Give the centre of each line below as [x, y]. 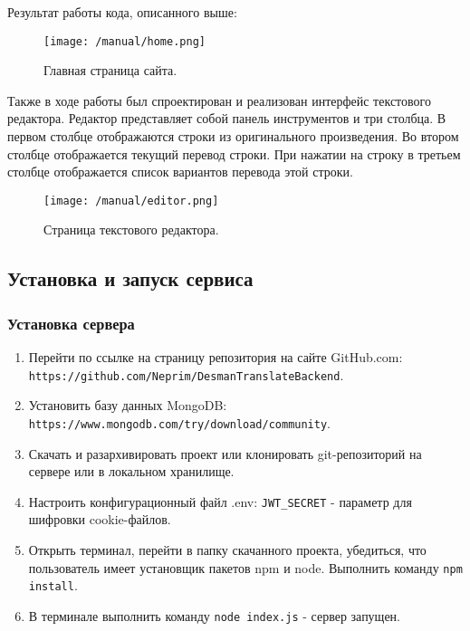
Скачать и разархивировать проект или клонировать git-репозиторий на [225, 453]
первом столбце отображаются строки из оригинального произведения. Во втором [233, 136]
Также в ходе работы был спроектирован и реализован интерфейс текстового [219, 100]
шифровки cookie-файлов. [100, 519]
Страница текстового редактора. [131, 229]
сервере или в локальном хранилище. [131, 471]
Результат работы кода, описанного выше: [122, 12]
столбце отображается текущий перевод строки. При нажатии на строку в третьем [234, 153]
